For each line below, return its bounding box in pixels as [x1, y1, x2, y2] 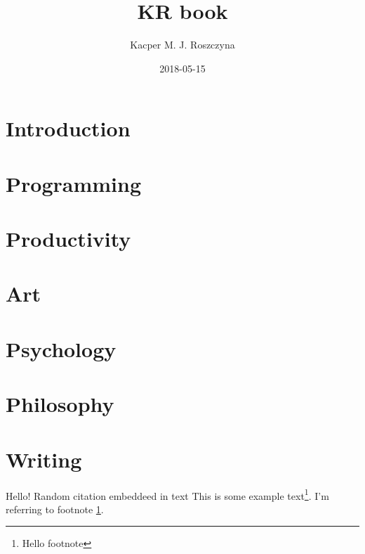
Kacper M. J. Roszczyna [130, 37, 235, 52]
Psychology [6, 334, 117, 363]
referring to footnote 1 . [6, 501, 104, 516]
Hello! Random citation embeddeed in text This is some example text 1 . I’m [6, 486, 329, 503]
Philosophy [6, 389, 114, 418]
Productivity [6, 224, 131, 253]
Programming [6, 169, 141, 198]
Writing [6, 444, 82, 473]
